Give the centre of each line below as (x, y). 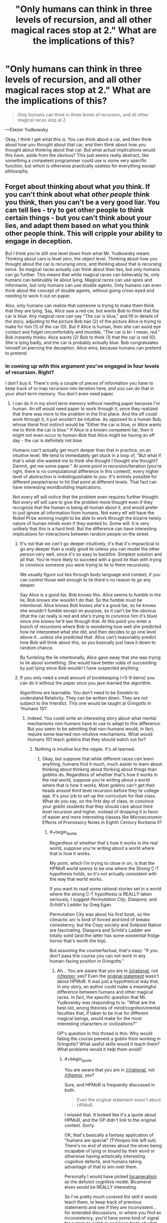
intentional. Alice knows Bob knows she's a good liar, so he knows (88, 606)
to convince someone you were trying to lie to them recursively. (85, 565)
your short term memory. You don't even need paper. (60, 394)
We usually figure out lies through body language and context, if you (90, 575)
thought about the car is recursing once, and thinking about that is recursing (83, 264)
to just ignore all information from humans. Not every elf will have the (83, 513)
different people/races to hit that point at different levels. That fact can (84, 482)
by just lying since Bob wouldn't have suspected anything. (80, 668)
